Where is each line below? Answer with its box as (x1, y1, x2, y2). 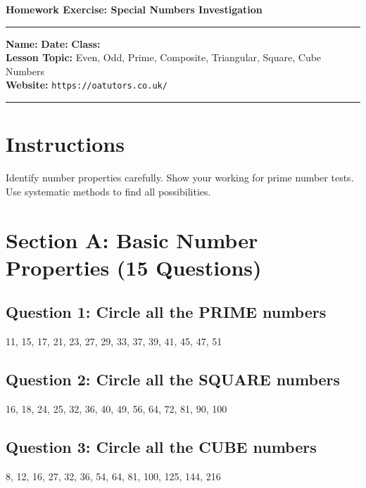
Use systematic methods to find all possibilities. (6, 184, 211, 198)
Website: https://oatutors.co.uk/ (6, 77, 168, 92)
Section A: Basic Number (6, 225, 258, 254)
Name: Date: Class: (6, 36, 101, 51)
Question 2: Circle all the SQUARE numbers (6, 368, 341, 390)
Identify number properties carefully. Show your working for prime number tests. (6, 170, 354, 185)
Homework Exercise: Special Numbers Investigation (6, 2, 263, 16)
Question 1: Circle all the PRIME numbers (6, 301, 327, 323)
